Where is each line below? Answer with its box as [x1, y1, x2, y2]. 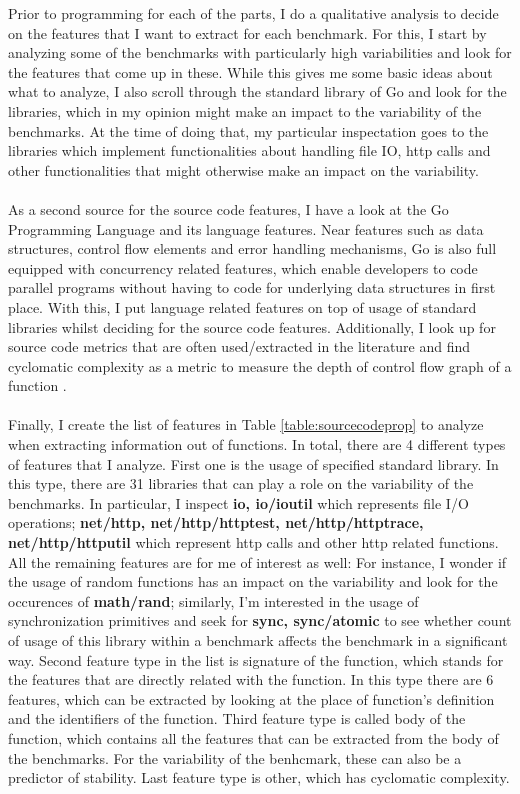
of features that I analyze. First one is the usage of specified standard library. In [8, 453, 499, 474]
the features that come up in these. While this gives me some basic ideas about [8, 61, 493, 82]
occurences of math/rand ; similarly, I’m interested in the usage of [8, 590, 419, 611]
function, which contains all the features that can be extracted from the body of [8, 727, 499, 748]
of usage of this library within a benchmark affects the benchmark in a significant [8, 630, 508, 650]
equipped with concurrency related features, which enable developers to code [8, 257, 478, 278]
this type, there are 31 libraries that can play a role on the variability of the [8, 473, 474, 494]
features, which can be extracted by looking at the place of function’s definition [8, 688, 495, 709]
